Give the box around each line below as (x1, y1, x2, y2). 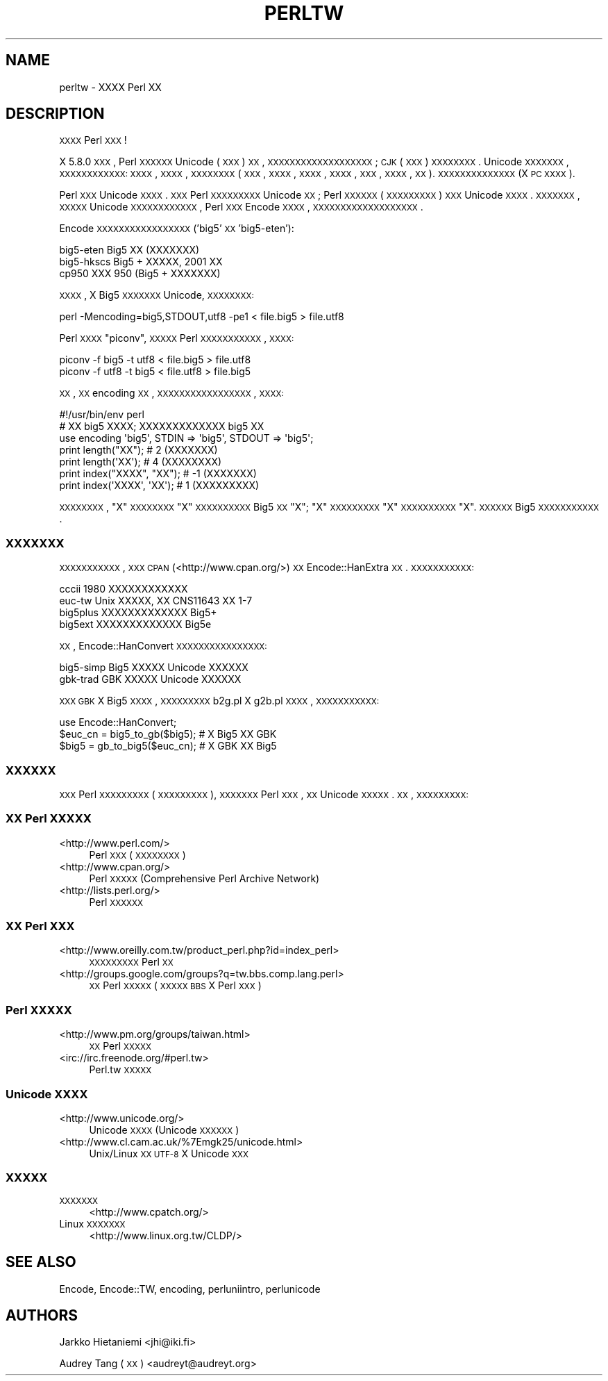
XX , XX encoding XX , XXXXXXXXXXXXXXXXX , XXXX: (59, 387, 284, 399)
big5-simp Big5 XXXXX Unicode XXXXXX (59, 661, 248, 674)
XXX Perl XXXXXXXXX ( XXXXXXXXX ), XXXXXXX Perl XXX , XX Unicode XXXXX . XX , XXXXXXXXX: (59, 788, 468, 800)
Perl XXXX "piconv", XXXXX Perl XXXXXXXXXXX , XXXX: (59, 332, 294, 345)
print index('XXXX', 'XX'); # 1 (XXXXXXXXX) (59, 479, 260, 492)
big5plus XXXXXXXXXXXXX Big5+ (59, 606, 217, 619)
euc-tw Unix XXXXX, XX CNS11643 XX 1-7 (59, 595, 253, 607)
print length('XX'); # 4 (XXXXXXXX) (59, 456, 222, 468)
